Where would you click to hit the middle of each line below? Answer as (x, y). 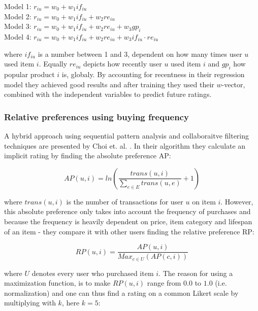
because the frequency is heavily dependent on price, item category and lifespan (128, 221)
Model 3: (18, 26)
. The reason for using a (196, 273)
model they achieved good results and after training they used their (109, 84)
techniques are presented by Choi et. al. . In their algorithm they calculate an (125, 145)
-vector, (233, 84)
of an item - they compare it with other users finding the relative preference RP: (129, 231)
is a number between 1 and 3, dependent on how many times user (140, 54)
